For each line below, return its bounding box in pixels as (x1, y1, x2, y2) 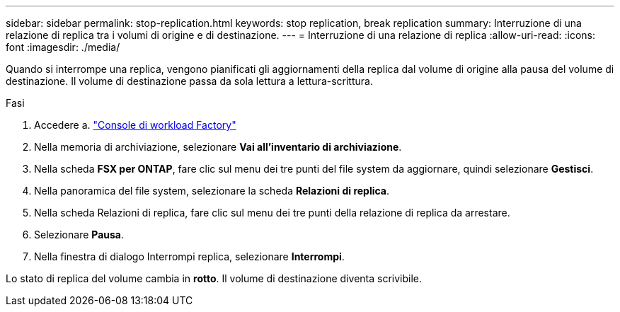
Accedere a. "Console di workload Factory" (34, 119, 236, 131)
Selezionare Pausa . (34, 229, 125, 241)
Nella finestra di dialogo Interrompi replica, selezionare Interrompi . (34, 250, 345, 262)
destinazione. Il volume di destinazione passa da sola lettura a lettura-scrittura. (6, 75, 373, 87)
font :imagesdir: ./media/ (6, 41, 120, 53)
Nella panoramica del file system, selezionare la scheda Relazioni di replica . (34, 185, 390, 197)
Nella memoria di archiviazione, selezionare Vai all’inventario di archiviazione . (34, 141, 402, 153)
